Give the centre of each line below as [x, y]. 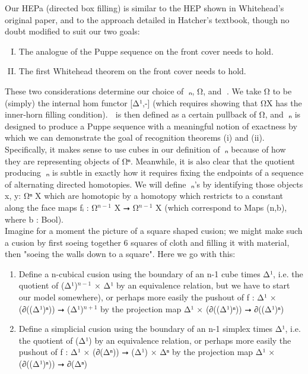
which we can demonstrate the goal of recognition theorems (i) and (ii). [135, 137]
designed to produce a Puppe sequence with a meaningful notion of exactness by [151, 126]
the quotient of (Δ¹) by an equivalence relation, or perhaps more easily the [155, 340]
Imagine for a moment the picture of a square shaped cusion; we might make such [154, 231]
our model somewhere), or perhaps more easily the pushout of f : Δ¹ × [147, 297]
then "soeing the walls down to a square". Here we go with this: [120, 254]
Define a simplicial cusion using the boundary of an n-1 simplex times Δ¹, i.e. [160, 329]
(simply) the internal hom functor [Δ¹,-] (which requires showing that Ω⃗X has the [153, 102]
